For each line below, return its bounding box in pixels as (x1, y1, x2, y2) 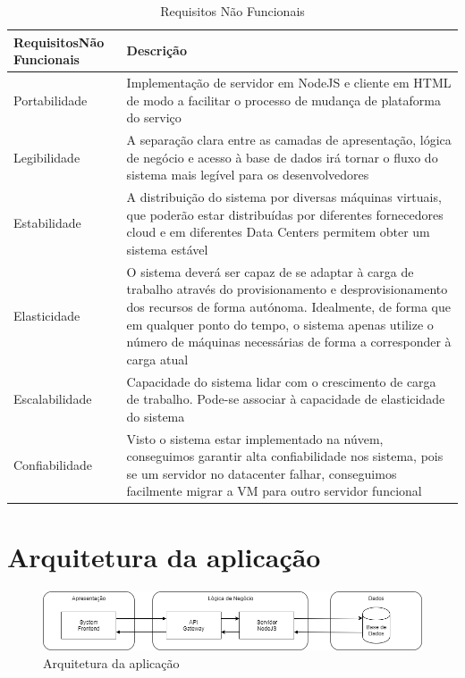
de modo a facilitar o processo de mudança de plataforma (126, 90, 442, 109)
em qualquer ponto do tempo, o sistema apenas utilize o (126, 314, 434, 333)
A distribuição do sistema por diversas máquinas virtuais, (126, 188, 442, 206)
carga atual (126, 349, 189, 368)
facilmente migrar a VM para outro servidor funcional (126, 481, 422, 500)
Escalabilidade (13, 389, 92, 408)
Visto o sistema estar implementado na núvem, (126, 429, 384, 448)
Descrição (126, 41, 187, 60)
